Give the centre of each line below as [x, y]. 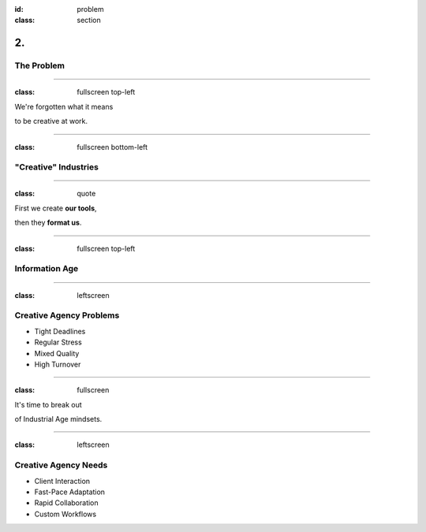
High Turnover [58, 364]
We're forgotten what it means [64, 106]
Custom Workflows [65, 514]
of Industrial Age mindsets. [58, 419]
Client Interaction [62, 481]
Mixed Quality [57, 353]
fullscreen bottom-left [112, 147]
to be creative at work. [51, 121]
